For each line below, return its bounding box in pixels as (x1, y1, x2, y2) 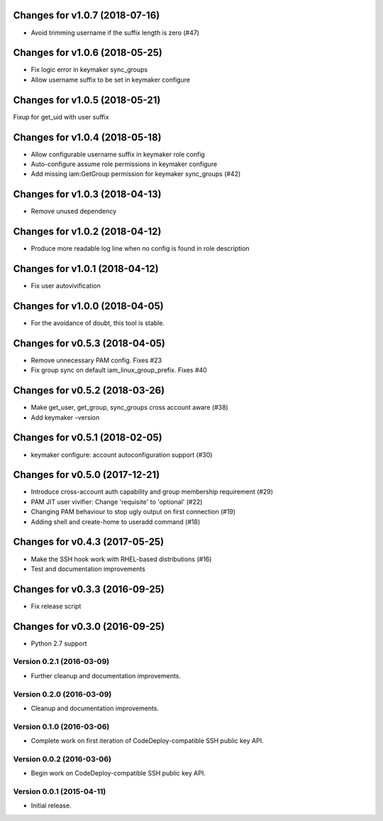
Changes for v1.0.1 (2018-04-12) (13, 263, 159, 275)
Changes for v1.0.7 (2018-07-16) (13, 9, 160, 21)
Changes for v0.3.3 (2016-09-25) (13, 583, 165, 595)
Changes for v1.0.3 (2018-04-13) (13, 188, 162, 200)
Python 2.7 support (30, 639, 87, 648)
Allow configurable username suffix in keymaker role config (30, 150, 205, 158)
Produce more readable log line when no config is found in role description (30, 244, 250, 253)
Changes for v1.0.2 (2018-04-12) (13, 226, 162, 238)
